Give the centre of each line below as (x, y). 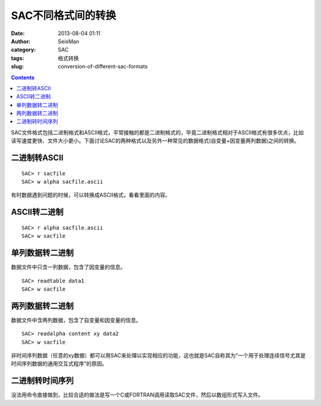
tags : (18, 58)
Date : (18, 33)
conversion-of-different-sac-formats (103, 67)
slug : (17, 67)
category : (23, 50)
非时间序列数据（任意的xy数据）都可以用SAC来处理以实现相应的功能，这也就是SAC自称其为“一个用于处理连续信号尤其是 (158, 355)
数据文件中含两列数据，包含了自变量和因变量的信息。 (76, 320)
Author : (21, 41)
